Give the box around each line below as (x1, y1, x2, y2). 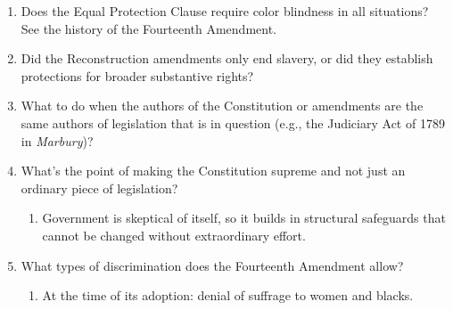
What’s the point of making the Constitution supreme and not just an (21, 161, 406, 180)
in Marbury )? (21, 131, 94, 150)
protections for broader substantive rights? (21, 66, 254, 85)
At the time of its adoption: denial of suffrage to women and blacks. (42, 286, 414, 305)
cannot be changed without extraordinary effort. (42, 225, 306, 244)
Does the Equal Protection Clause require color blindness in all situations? (21, 2, 429, 20)
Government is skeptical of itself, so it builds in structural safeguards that (42, 208, 446, 227)
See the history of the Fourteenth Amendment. (21, 19, 276, 37)
